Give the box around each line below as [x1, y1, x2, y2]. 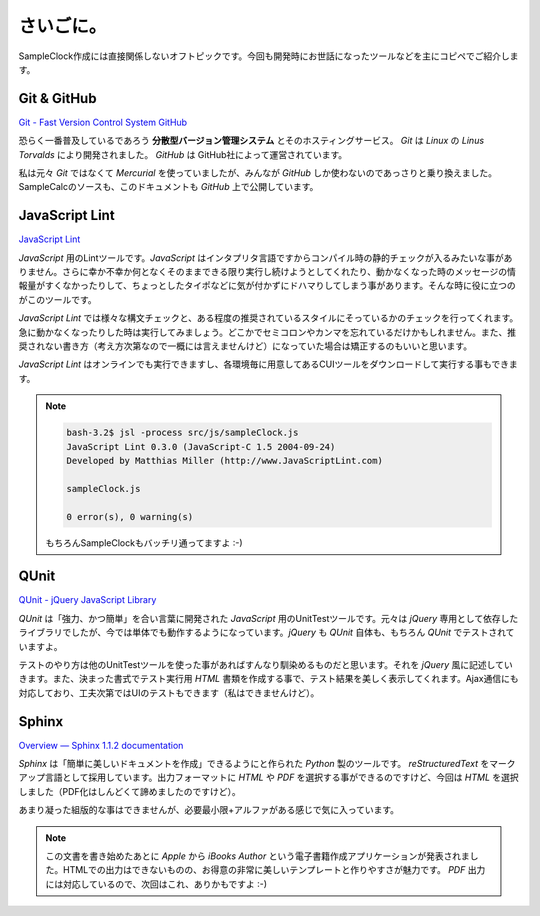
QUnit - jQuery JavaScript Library [18, 594, 157, 606]
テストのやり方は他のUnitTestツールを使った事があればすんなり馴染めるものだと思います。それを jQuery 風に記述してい [18, 659, 514, 670]
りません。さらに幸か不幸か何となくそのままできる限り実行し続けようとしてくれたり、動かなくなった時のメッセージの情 [18, 266, 517, 278]
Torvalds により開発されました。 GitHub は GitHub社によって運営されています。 [18, 148, 348, 160]
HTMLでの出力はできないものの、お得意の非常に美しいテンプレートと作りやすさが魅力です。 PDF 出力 [62, 864, 486, 876]
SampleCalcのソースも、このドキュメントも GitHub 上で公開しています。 [18, 181, 319, 193]
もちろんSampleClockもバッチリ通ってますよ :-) [45, 536, 244, 549]
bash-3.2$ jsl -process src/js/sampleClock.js [66, 427, 299, 439]
